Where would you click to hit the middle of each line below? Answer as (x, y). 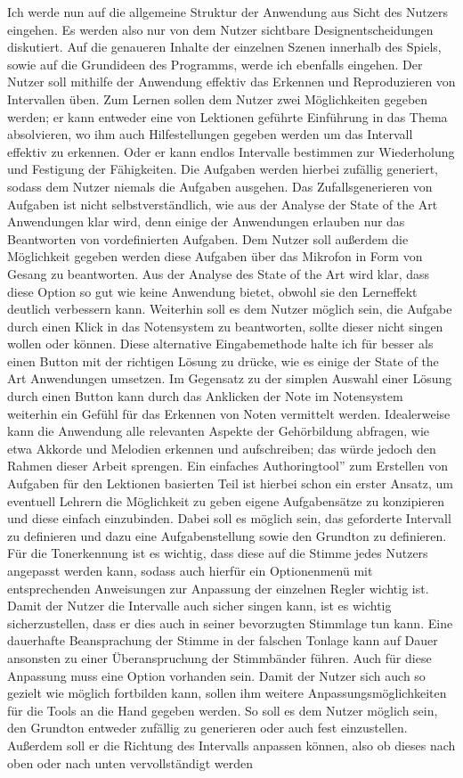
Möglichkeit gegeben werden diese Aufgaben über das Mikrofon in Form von (215, 256)
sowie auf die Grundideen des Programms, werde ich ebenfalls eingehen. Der (215, 64)
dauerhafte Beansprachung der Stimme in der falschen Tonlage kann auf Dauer (223, 640)
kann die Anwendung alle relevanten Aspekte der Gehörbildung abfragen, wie (219, 431)
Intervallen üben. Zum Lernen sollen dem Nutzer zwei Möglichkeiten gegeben (218, 98)
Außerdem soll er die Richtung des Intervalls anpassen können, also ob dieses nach (231, 745)
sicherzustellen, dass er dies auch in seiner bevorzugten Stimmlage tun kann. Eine (230, 622)
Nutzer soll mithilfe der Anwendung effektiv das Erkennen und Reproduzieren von (231, 82)
